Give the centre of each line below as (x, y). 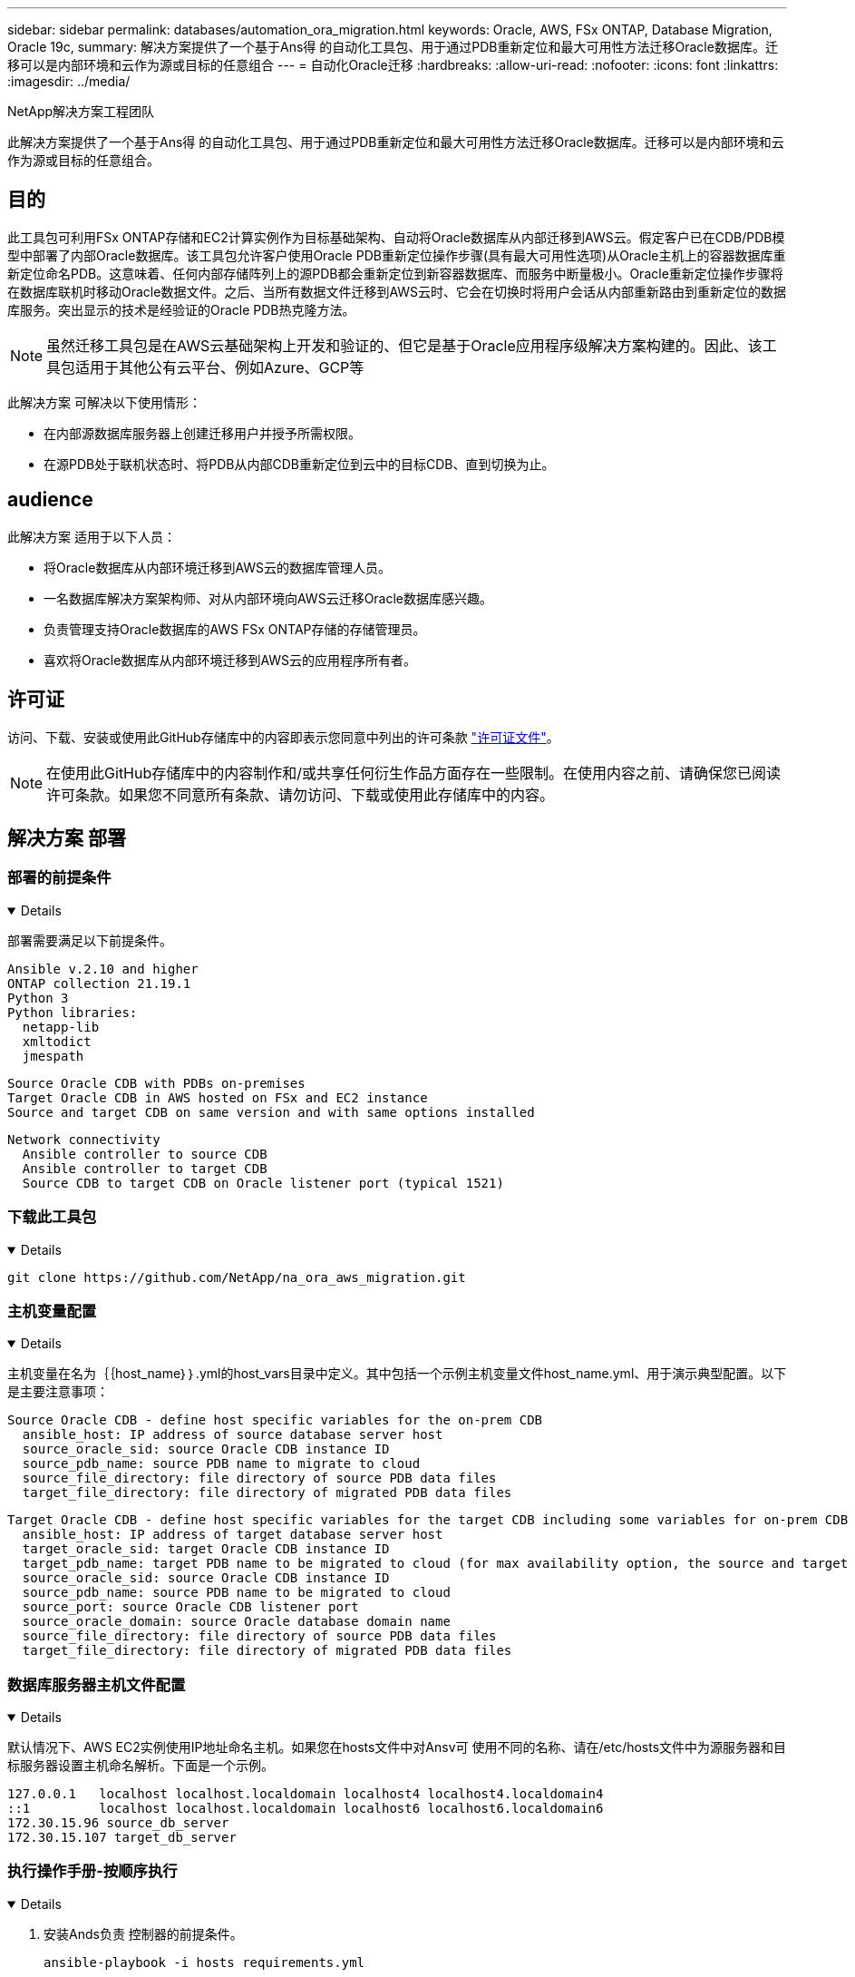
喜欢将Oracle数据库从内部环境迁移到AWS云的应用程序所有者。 (230, 660)
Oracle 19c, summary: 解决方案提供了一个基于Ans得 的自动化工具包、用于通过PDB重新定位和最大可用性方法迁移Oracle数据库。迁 (393, 47)
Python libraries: (73, 1012)
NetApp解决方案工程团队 (81, 111)
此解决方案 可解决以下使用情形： (104, 402)
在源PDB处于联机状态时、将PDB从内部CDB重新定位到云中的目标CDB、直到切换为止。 (299, 464)
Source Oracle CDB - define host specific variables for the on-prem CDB (275, 1420)
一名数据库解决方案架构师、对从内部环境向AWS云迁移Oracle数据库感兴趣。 (268, 598)
